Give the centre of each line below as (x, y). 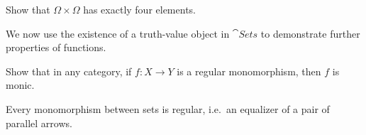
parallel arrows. (39, 123)
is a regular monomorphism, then (249, 71)
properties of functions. (56, 47)
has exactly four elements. (139, 9)
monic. (20, 85)
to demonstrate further (310, 33)
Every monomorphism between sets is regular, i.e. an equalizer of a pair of (168, 108)
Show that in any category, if (69, 71)
